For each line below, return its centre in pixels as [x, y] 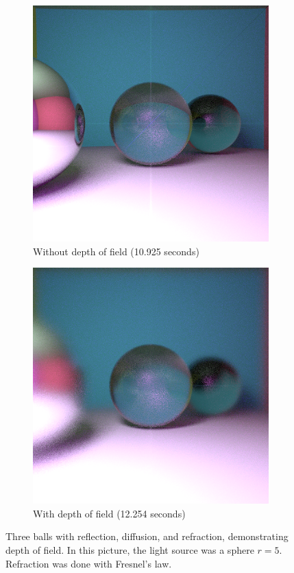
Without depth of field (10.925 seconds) [116, 251]
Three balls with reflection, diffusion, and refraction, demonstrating [147, 536]
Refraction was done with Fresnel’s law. [89, 563]
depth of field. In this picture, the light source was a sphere [130, 549]
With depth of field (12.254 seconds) [109, 513]
